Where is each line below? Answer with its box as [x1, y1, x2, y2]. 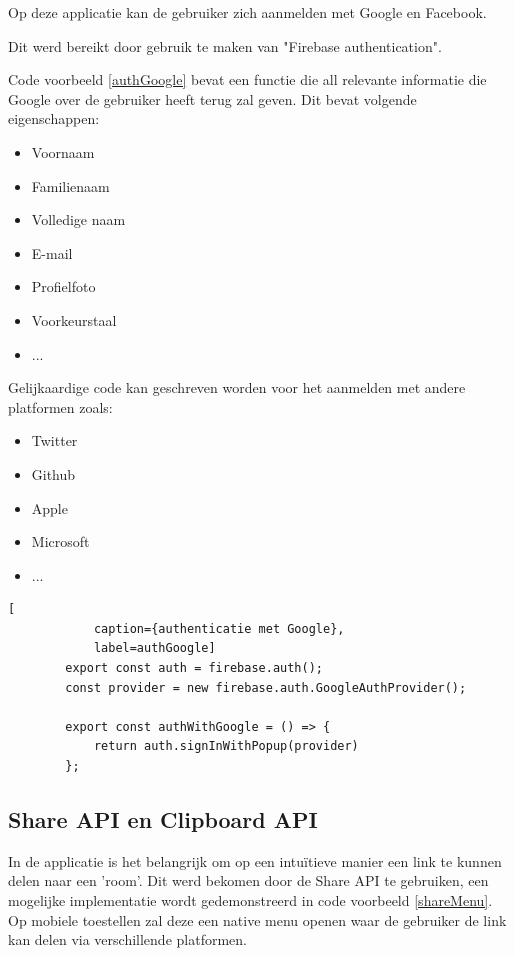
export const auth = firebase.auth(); [65, 661, 323, 676]
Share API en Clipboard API [8, 804, 318, 835]
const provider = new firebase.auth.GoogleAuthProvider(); [65, 680, 467, 695]
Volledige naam [31, 209, 126, 230]
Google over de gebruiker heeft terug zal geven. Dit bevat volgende [8, 88, 417, 109]
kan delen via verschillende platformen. [8, 929, 247, 950]
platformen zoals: [8, 396, 113, 417]
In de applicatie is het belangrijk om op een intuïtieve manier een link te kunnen [8, 850, 502, 871]
